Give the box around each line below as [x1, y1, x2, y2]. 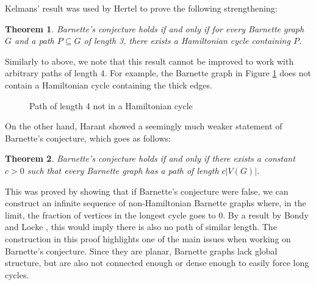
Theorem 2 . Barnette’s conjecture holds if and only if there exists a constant [5, 152, 295, 165]
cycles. [5, 268, 29, 281]
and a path [15, 34, 54, 47]
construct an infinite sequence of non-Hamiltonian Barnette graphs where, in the [5, 197, 306, 209]
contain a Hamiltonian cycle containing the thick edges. [5, 78, 212, 91]
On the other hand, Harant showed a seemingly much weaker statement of [5, 120, 282, 132]
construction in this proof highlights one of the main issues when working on [5, 232, 291, 245]
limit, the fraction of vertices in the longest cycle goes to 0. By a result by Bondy [5, 208, 309, 221]
